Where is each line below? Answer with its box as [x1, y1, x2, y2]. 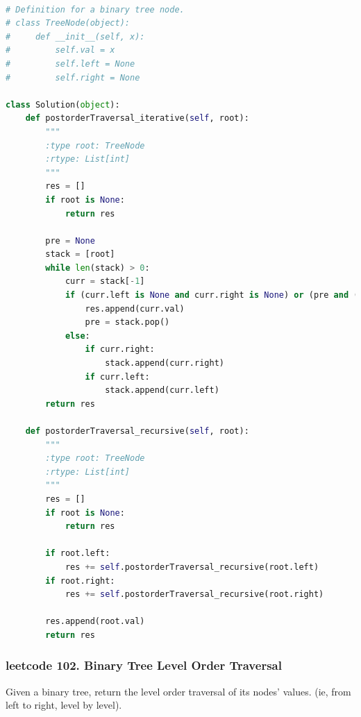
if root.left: [45, 548, 110, 559]
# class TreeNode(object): [6, 18, 130, 28]
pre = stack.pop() [85, 317, 170, 328]
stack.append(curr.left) [105, 385, 219, 396]
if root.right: [45, 575, 115, 586]
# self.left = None [6, 58, 135, 69]
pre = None [45, 235, 95, 246]
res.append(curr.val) [85, 303, 185, 314]
